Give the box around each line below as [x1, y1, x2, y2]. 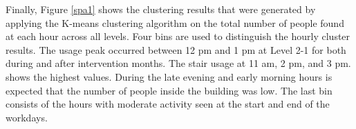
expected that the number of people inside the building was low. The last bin [6, 83, 332, 97]
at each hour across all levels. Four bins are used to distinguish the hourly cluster [6, 29, 350, 43]
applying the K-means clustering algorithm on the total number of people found [6, 15, 344, 30]
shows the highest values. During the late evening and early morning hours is [6, 69, 332, 83]
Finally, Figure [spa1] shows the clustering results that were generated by [6, 2, 316, 16]
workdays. [6, 110, 48, 124]
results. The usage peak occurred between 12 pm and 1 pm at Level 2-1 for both [6, 42, 346, 57]
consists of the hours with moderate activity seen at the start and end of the [6, 97, 330, 111]
